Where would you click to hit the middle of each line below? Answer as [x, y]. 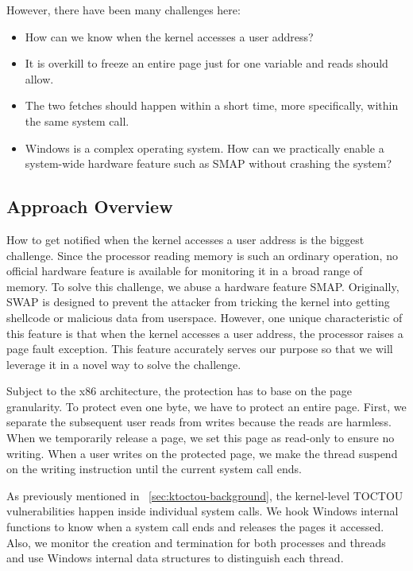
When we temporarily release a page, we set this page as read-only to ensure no [201, 438]
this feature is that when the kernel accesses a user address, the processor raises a [205, 333]
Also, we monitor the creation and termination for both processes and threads [196, 542]
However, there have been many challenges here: [124, 10]
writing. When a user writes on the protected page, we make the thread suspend [202, 453]
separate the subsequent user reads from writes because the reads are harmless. [199, 422]
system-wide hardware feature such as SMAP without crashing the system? [208, 163]
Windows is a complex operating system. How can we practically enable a [205, 148]
